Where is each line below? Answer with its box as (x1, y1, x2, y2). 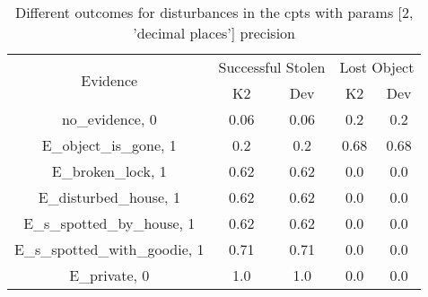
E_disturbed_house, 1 (38, 187, 180, 207)
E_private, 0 (69, 265, 150, 285)
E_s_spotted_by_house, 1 (23, 213, 196, 233)
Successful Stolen (218, 57, 326, 77)
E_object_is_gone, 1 (41, 135, 177, 155)
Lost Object (339, 57, 415, 77)
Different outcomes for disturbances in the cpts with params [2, (14, 2, 414, 22)
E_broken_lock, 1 (51, 161, 167, 181)
